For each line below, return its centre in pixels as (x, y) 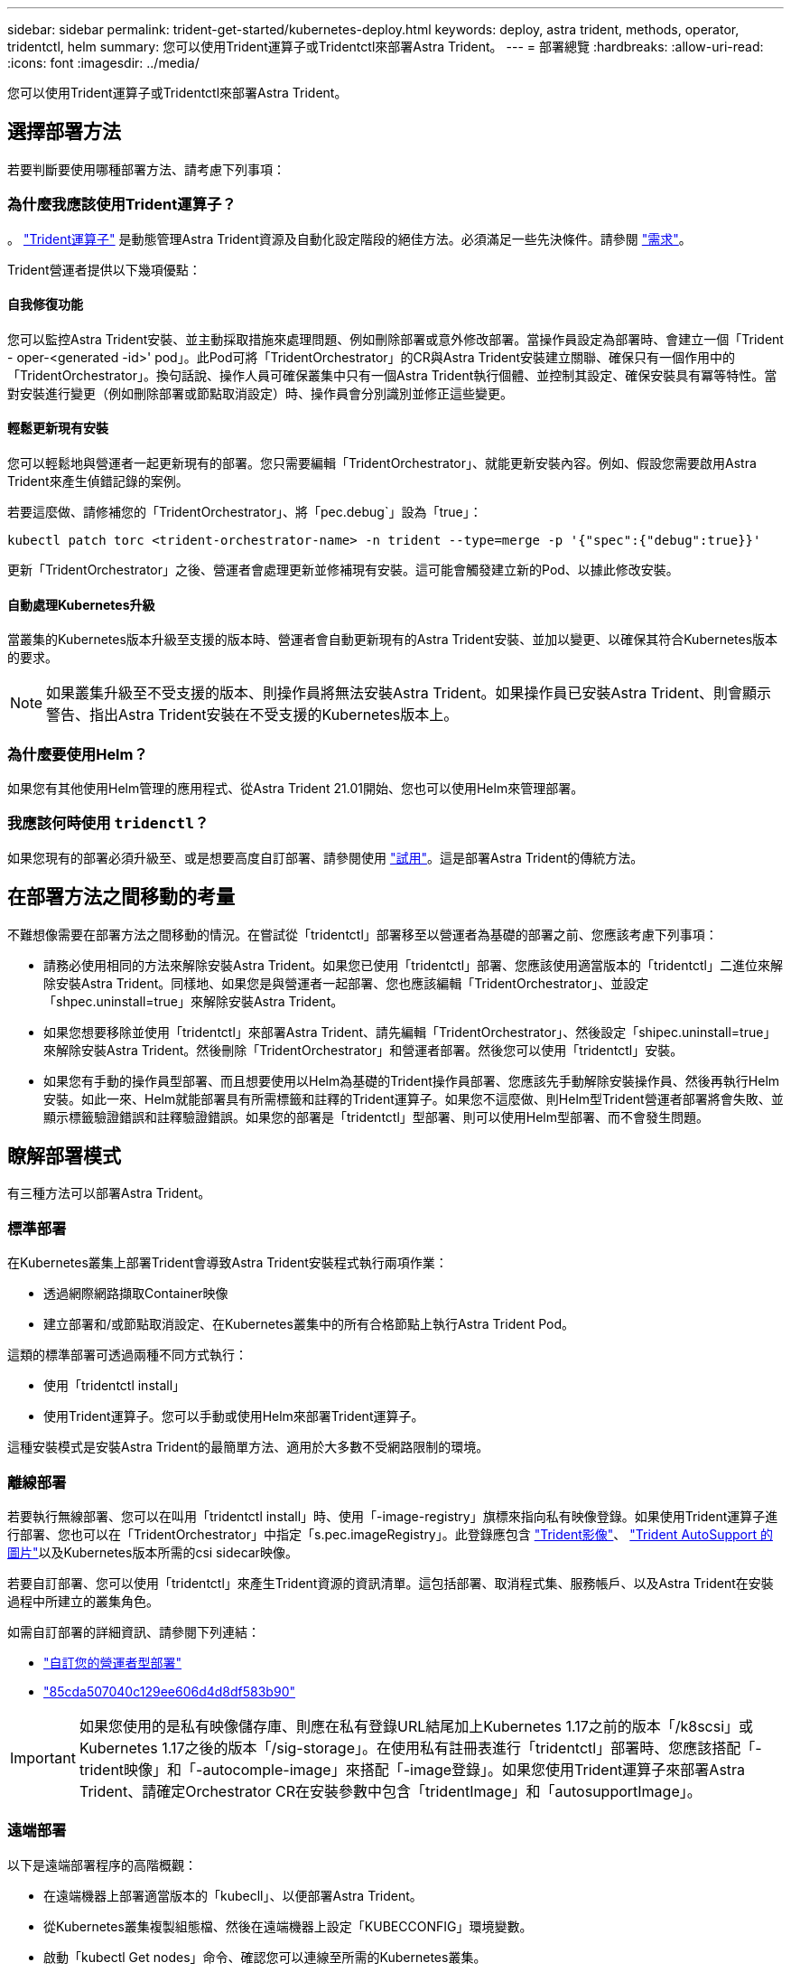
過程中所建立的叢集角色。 (83, 1601)
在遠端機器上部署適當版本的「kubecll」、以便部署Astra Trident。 (233, 1895)
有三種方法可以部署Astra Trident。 (109, 1193)
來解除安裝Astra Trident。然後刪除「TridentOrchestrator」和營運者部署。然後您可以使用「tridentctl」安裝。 (363, 1050)
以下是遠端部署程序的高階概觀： (102, 1865)
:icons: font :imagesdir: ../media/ (103, 63)
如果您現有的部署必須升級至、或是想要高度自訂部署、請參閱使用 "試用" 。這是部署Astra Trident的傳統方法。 (326, 857)
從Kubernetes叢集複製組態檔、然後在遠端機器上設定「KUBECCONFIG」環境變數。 (288, 1926)
